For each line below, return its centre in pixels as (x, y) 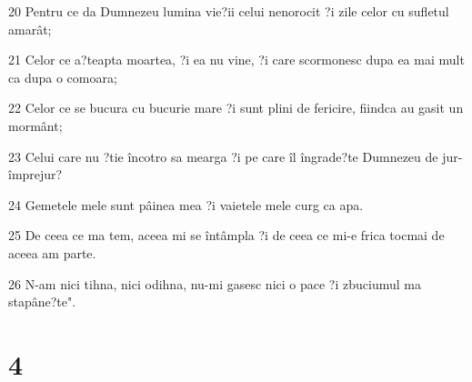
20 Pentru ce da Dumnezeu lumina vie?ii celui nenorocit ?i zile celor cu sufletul (229, 11)
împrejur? (35, 174)
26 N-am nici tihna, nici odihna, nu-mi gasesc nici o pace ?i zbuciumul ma (215, 283)
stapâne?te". (42, 302)
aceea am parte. (52, 252)
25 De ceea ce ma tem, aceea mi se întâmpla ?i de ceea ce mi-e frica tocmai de (226, 235)
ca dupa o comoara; (63, 77)
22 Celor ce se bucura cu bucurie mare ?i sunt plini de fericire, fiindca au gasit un (236, 108)
